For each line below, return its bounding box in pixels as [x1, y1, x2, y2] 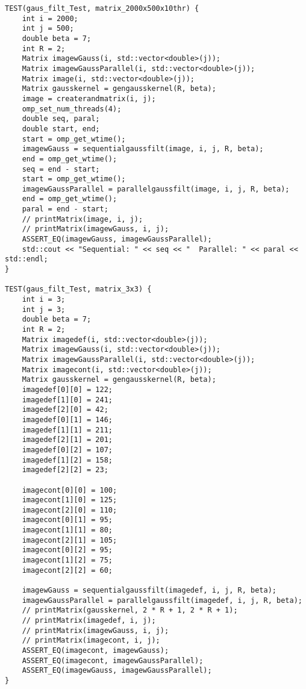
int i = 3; [22, 295, 66, 304]
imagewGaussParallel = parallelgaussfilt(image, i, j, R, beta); [22, 184, 290, 193]
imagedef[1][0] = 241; [22, 395, 113, 404]
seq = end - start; [22, 164, 100, 173]
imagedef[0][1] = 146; [22, 415, 113, 424]
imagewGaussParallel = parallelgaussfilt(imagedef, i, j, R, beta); [22, 596, 302, 605]
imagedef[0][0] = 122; [22, 385, 113, 394]
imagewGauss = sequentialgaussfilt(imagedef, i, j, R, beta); [22, 586, 277, 595]
